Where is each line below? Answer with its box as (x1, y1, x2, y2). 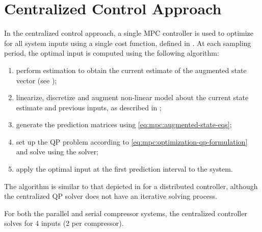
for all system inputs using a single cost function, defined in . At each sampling (4, 37, 251, 48)
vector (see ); (16, 75, 57, 85)
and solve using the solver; (16, 146, 99, 157)
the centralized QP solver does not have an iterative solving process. (4, 191, 217, 201)
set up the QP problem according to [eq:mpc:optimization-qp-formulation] (16, 136, 248, 147)
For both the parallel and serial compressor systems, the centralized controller (4, 207, 247, 218)
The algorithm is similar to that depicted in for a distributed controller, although (4, 180, 258, 191)
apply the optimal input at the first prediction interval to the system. (16, 164, 233, 174)
